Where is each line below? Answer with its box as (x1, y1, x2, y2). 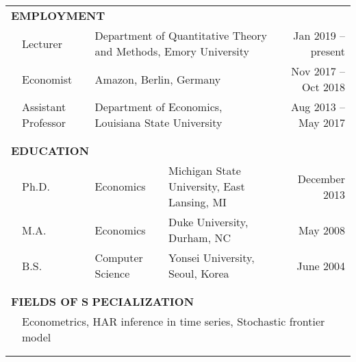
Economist (22, 71, 73, 87)
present (310, 43, 345, 59)
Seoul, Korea (168, 265, 229, 281)
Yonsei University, (168, 250, 255, 265)
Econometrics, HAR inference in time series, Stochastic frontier (22, 313, 325, 329)
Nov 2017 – (291, 63, 345, 79)
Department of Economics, (94, 99, 222, 114)
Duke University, (168, 214, 249, 230)
